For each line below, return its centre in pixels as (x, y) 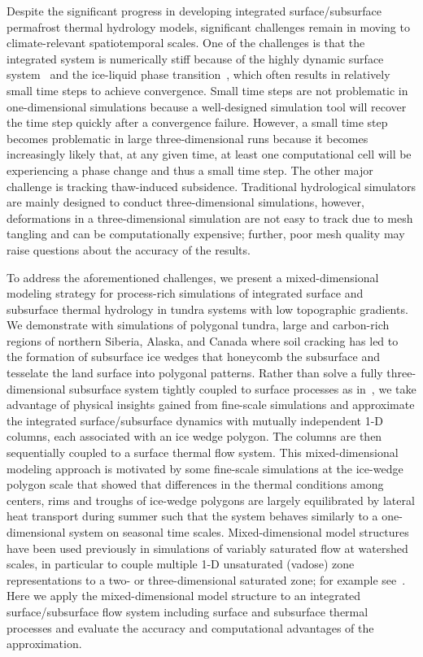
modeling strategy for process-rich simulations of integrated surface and (185, 293)
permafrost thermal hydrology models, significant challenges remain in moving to (208, 26)
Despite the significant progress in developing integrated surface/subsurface (194, 11)
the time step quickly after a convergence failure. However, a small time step (197, 122)
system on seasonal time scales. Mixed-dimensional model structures (239, 532)
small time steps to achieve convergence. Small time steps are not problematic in (207, 90)
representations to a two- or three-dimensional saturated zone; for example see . (206, 579)
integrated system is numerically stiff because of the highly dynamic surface (195, 58)
